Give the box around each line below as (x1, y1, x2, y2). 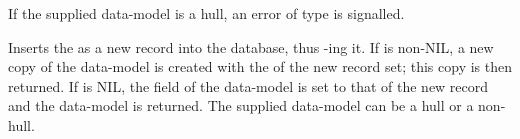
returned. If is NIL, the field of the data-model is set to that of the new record (8, 75, 489, 96)
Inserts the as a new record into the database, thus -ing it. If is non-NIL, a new (8, 36, 494, 57)
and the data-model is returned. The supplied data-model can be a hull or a (8, 95, 474, 116)
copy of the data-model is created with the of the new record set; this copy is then (8, 56, 512, 77)
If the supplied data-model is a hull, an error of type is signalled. (8, 3, 405, 23)
